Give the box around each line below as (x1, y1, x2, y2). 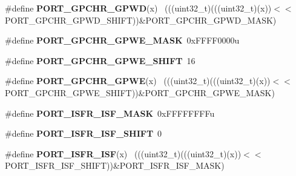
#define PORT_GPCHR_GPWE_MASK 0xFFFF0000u (5, 34, 240, 47)
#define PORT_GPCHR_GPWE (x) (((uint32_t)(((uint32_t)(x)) (5, 74, 271, 87)
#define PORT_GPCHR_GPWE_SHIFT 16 (5, 54, 196, 67)
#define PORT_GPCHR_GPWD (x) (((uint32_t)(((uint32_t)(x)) (5, 2, 272, 14)
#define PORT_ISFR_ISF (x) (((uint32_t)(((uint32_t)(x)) (5, 147, 242, 160)
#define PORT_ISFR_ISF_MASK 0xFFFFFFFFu (5, 106, 215, 119)
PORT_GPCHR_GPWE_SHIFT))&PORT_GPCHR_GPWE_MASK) (5, 86, 275, 99)
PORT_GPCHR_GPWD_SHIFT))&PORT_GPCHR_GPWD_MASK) (5, 13, 277, 26)
